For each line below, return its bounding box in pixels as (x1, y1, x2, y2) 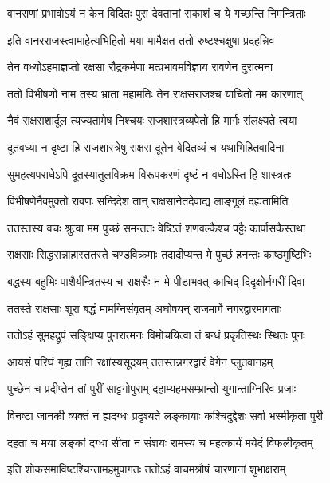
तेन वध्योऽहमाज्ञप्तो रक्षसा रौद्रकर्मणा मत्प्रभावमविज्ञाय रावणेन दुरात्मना (7, 58, 273, 75)
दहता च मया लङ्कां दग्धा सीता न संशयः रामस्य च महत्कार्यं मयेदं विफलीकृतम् (7, 434, 313, 450)
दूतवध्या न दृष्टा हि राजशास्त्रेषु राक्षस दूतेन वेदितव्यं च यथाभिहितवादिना (7, 138, 285, 155)
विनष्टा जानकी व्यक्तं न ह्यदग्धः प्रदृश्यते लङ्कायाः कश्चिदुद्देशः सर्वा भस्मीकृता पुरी (7, 406, 323, 423)
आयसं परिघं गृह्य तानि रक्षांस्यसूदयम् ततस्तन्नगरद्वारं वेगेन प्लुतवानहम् (7, 353, 273, 370)
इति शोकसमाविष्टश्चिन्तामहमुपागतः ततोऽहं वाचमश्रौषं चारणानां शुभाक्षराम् (7, 461, 286, 477)
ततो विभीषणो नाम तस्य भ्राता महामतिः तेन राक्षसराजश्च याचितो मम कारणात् (7, 85, 303, 101)
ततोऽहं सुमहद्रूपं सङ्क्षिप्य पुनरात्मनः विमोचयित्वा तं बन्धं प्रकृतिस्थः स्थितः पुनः (7, 327, 305, 343)
